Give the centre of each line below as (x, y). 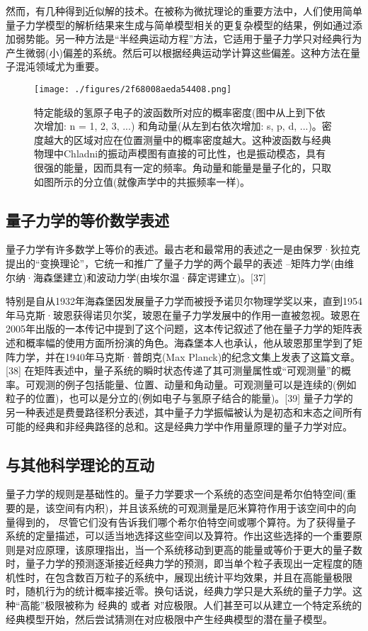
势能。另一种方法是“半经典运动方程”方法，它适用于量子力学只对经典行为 (194, 39)
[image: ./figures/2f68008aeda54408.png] (133, 89)
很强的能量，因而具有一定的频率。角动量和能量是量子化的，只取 (183, 167)
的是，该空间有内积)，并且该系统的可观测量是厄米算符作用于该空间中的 (181, 507)
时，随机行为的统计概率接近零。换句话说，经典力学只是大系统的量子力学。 (179, 591)
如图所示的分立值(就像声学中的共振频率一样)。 (142, 181)
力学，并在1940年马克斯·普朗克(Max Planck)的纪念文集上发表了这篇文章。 (188, 356)
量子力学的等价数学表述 (87, 219)
